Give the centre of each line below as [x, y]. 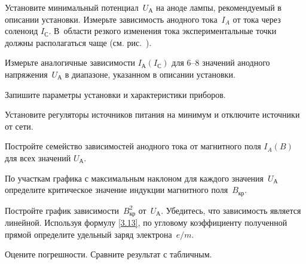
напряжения [26, 74]
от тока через [257, 19]
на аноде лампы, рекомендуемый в [218, 7]
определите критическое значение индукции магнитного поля [117, 190]
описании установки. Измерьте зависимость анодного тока [111, 19]
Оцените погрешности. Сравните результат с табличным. [108, 254]
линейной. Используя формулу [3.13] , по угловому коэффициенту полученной [146, 222]
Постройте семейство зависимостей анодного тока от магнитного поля [133, 146]
